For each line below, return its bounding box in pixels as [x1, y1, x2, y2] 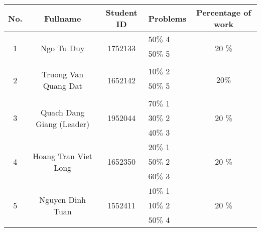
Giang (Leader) [36, 118, 90, 130]
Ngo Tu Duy [41, 42, 85, 54]
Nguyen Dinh [39, 193, 86, 205]
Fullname [44, 12, 81, 24]
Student [105, 7, 138, 18]
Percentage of [196, 7, 251, 18]
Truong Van [42, 68, 84, 80]
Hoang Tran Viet [33, 150, 93, 162]
